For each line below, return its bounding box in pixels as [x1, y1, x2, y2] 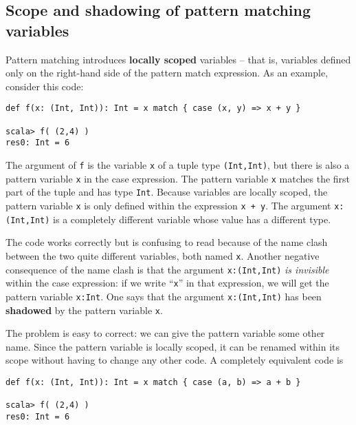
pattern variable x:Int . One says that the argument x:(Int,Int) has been [5, 289, 322, 303]
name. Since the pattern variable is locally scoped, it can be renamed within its [5, 339, 340, 353]
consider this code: [5, 79, 84, 93]
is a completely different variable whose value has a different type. [53, 211, 331, 226]
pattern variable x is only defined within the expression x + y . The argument [5, 198, 331, 212]
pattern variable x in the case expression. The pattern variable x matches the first [5, 171, 351, 185]
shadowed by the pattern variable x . [5, 302, 163, 317]
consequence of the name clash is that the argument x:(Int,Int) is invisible [5, 262, 329, 276]
